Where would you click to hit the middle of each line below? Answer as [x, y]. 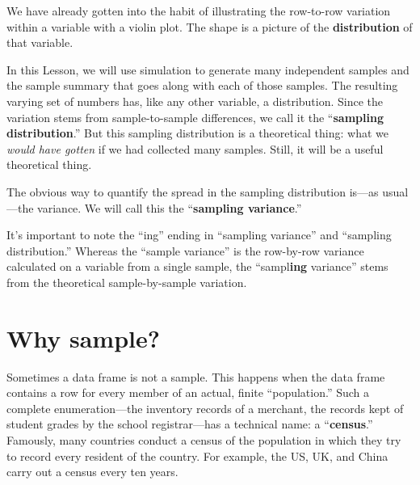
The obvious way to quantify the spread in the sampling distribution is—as [193, 191]
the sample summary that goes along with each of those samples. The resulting [202, 85]
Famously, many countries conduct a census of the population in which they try [204, 440]
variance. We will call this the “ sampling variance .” [170, 207]
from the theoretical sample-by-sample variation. [127, 282]
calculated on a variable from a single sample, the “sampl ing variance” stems [197, 266]
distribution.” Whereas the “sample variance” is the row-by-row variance [185, 250]
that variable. [40, 42]
